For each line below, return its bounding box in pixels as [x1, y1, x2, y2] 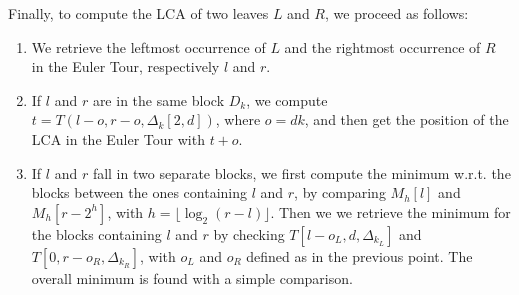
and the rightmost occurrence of [284, 36, 481, 57]
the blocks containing [31, 223, 162, 244]
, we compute [246, 89, 328, 110]
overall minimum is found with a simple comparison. [31, 267, 353, 288]
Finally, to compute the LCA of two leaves [8, 3, 269, 23]
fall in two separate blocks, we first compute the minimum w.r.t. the [92, 162, 511, 183]
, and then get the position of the [304, 109, 509, 130]
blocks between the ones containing [31, 182, 247, 203]
